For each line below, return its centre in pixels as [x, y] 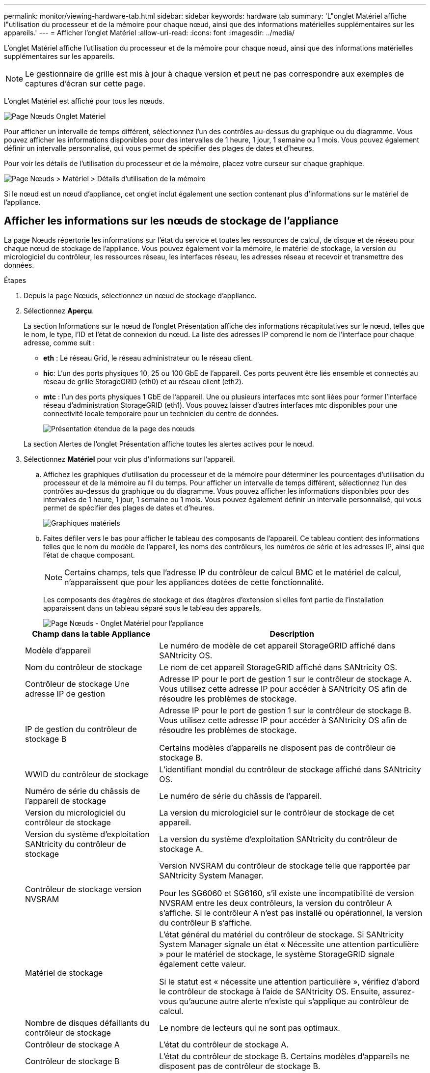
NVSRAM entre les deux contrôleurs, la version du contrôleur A [276, 903]
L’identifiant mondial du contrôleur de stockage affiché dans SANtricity [290, 769]
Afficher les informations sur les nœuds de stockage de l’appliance [171, 221]
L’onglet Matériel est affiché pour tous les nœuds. [84, 101]
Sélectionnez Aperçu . [59, 311]
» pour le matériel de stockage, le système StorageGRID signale [277, 954]
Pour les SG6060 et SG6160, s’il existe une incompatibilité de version [287, 893]
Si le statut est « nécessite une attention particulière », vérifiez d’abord [289, 981]
